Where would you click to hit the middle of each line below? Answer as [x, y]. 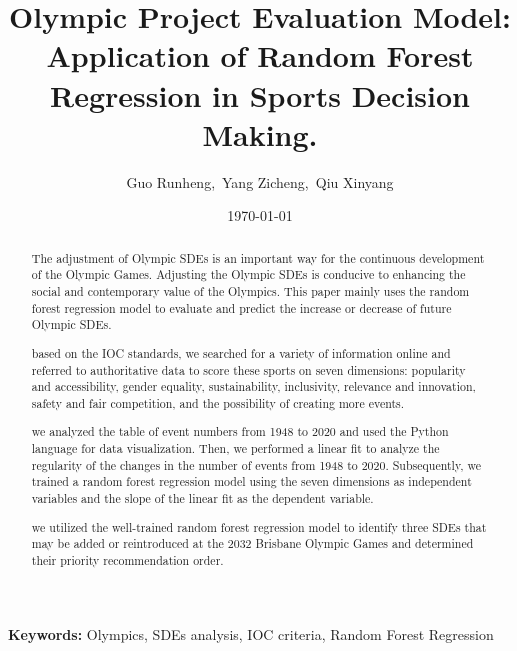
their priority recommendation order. [127, 559]
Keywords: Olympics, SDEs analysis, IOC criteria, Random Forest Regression [251, 633]
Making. [260, 133]
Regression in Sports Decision [259, 94]
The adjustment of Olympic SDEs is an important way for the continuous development [258, 257]
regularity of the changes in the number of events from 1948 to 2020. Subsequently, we [256, 464]
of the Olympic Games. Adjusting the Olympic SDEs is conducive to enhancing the [248, 274]
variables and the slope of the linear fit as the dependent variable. [202, 497]
